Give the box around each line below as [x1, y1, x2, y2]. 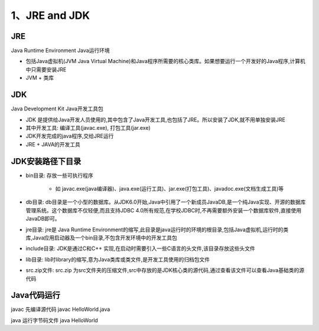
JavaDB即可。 [25, 215, 60, 222]
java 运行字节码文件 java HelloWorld [11, 316, 99, 324]
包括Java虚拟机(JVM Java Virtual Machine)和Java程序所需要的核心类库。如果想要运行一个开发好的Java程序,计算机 [25, 58, 305, 65]
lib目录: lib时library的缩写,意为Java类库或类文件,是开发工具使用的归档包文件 [25, 255, 210, 263]
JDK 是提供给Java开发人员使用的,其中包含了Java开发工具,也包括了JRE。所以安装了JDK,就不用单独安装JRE [25, 116, 286, 123]
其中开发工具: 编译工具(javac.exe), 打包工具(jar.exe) [25, 124, 151, 131]
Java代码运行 [11, 290, 60, 300]
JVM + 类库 [25, 74, 54, 81]
